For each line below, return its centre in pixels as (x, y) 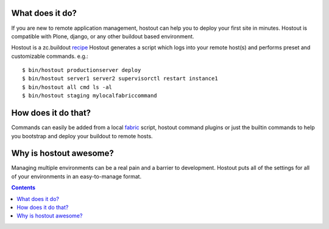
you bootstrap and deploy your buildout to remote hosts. (82, 136)
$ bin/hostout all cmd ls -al (67, 87)
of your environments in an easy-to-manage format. (76, 176)
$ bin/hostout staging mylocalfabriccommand (90, 96)
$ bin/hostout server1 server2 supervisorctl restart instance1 (120, 79)
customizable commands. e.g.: (50, 56)
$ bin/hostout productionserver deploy (82, 70)
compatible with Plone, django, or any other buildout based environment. (103, 36)
